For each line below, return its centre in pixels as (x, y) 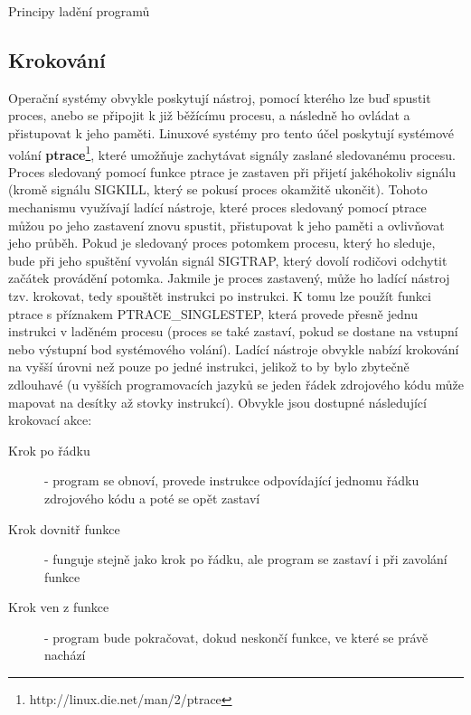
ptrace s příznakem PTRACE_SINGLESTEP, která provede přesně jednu (213, 313)
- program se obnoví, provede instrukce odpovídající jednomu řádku (232, 480)
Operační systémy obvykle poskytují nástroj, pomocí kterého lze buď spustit (220, 97)
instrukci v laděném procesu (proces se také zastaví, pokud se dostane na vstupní (233, 331)
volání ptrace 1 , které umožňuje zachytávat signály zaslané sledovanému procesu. (232, 153)
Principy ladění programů (79, 11)
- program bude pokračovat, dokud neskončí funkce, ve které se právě (236, 637)
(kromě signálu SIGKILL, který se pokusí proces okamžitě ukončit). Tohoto (218, 189)
